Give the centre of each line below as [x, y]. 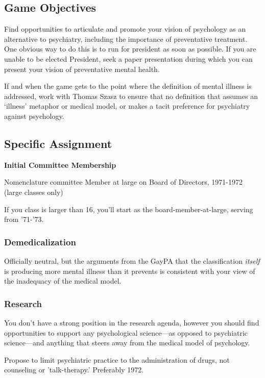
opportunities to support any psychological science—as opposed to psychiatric [126, 332]
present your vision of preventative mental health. [82, 69]
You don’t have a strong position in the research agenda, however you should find [132, 322]
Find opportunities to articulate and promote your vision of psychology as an [125, 29]
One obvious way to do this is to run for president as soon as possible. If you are [130, 49]
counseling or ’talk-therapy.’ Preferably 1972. [74, 370]
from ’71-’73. [24, 219]
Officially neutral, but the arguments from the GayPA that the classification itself [132, 260]
